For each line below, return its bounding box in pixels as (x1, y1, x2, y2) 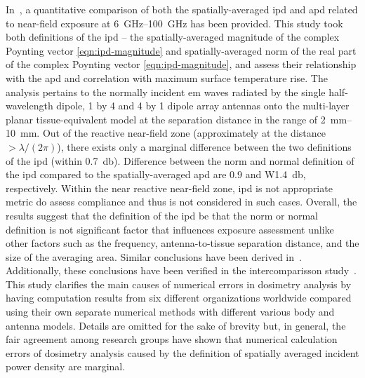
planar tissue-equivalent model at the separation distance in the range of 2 (6, 112, 326, 126)
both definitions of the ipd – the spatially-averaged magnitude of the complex (6, 29, 340, 44)
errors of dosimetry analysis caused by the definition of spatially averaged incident (6, 345, 359, 360)
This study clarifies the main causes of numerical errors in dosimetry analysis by (6, 276, 352, 291)
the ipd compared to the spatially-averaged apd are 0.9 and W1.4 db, (6, 167, 306, 182)
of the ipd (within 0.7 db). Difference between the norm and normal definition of (6, 153, 354, 168)
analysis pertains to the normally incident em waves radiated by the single (6, 84, 326, 99)
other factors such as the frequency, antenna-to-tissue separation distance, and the (6, 236, 359, 250)
